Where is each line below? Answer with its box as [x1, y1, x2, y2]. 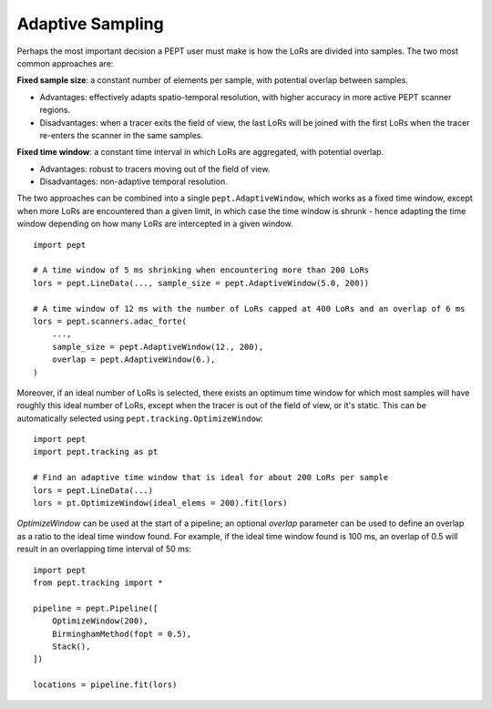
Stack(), [51, 641, 91, 652]
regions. [39, 105, 71, 116]
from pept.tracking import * [33, 578, 163, 588]
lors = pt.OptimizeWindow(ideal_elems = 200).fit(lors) [33, 498, 288, 509]
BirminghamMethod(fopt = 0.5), [51, 629, 192, 639]
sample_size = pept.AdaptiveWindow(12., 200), [51, 342, 264, 352]
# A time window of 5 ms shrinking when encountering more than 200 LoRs [33, 265, 370, 275]
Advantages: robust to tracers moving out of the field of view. [39, 163, 271, 174]
